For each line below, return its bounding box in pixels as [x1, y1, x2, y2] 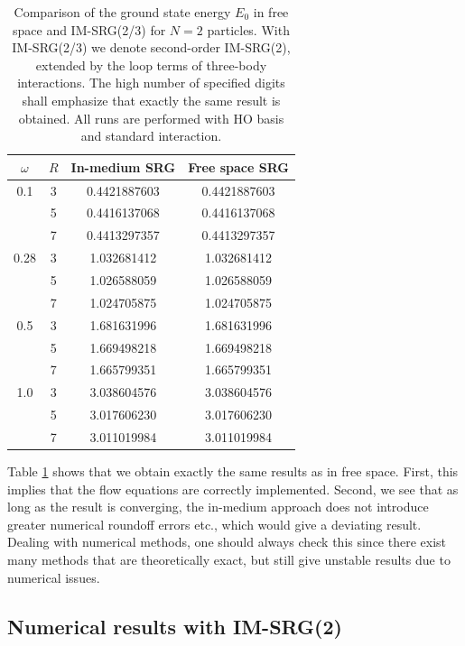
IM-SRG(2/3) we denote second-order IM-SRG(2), [12, 38, 291, 57]
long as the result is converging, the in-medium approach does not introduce [7, 497, 429, 516]
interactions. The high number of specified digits [17, 73, 285, 92]
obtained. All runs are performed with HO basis [18, 108, 284, 127]
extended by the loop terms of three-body [35, 55, 267, 74]
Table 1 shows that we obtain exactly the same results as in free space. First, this [7, 461, 459, 480]
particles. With [207, 20, 290, 39]
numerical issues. [7, 568, 100, 586]
